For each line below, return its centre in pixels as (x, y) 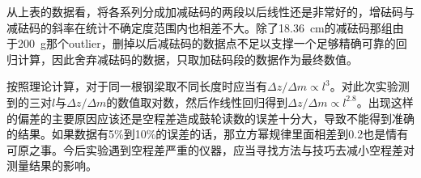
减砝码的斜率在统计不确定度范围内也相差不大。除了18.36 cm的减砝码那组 (200, 27)
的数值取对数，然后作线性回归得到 (197, 102)
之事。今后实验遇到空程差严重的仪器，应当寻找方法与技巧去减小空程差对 (221, 149)
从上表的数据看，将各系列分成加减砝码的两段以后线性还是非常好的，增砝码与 (210, 11)
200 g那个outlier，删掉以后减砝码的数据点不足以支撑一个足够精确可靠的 (206, 43)
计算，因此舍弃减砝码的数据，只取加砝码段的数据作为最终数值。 (187, 59)
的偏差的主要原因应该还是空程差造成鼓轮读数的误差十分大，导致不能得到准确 (210, 118)
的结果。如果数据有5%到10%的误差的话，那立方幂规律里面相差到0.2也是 (196, 134)
